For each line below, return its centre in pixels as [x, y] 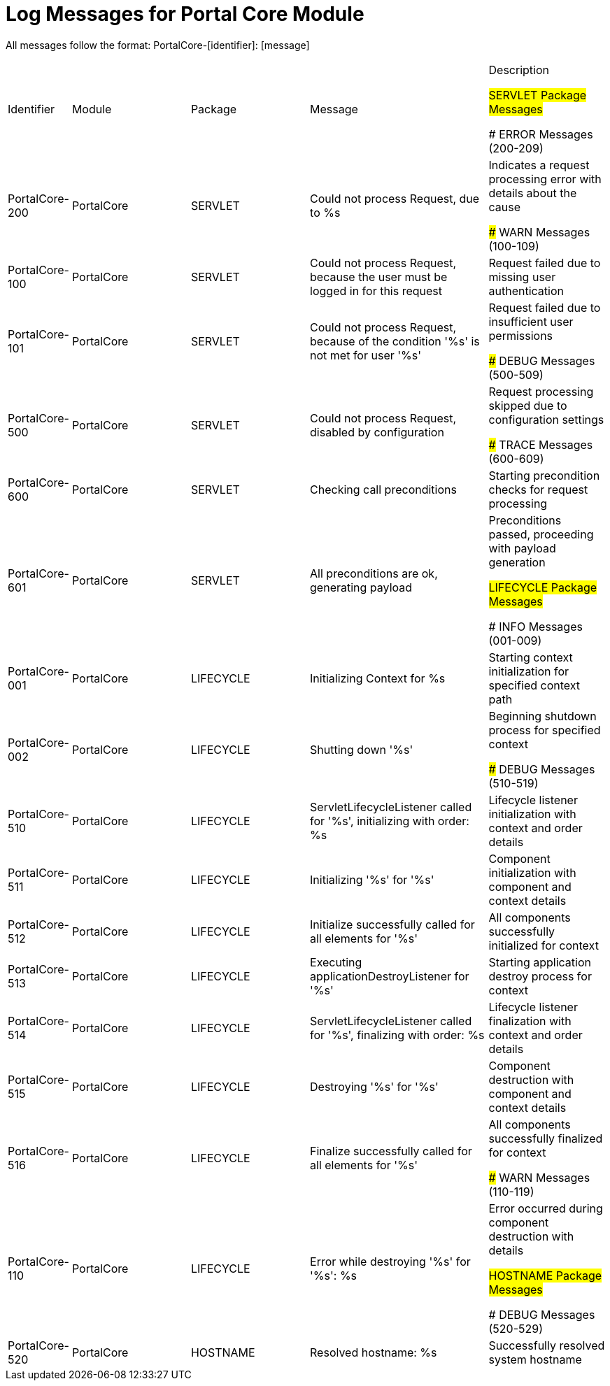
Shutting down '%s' [362, 749]
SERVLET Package [538, 95]
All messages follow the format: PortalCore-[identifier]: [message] [158, 45]
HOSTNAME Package [545, 1275]
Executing [336, 962]
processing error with [545, 179]
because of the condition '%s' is [395, 341]
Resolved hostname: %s [374, 1352]
